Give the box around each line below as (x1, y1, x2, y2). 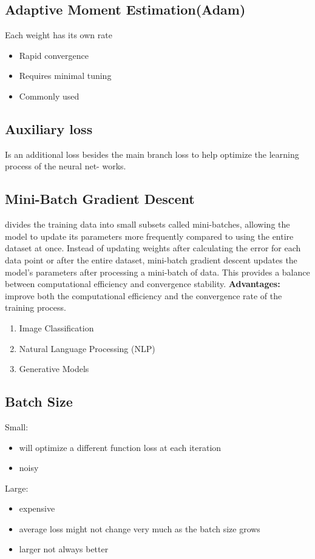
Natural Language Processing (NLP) (19, 342, 155, 354)
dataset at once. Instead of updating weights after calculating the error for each (5, 242, 301, 254)
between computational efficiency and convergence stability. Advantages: (5, 277, 280, 290)
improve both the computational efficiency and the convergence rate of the (5, 289, 282, 302)
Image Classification (19, 321, 94, 334)
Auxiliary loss (5, 119, 93, 138)
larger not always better (19, 543, 109, 555)
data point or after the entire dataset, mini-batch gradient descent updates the (5, 253, 297, 266)
